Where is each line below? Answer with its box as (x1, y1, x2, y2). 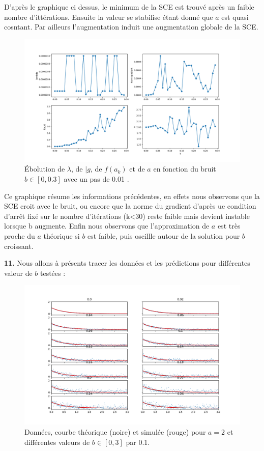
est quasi (221, 11, 249, 22)
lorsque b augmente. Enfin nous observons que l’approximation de (4, 220, 210, 231)
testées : (40, 267, 66, 278)
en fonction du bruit (153, 163, 216, 174)
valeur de (4, 267, 33, 278)
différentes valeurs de (24, 436, 90, 447)
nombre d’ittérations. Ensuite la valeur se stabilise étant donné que (4, 11, 213, 22)
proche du (4, 230, 35, 241)
